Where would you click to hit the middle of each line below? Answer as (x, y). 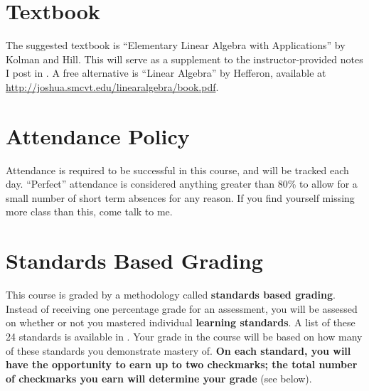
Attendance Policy (98, 135)
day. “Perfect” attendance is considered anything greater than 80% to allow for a (182, 184)
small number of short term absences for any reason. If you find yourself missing (180, 197)
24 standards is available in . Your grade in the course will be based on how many (184, 336)
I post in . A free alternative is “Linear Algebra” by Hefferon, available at (166, 73)
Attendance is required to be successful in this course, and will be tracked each (177, 170)
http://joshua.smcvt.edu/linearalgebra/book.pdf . (112, 86)
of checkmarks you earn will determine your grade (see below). (159, 378)
